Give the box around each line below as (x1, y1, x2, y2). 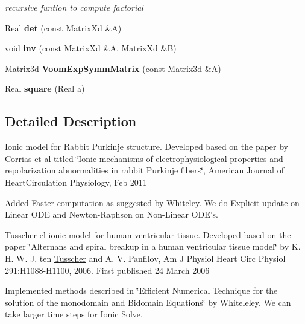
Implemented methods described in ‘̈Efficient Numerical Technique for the (5, 284, 278, 297)
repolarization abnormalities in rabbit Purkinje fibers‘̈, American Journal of (5, 164, 284, 177)
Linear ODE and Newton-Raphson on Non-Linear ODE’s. (5, 208, 218, 221)
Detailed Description (5, 112, 137, 131)
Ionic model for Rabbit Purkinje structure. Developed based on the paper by (5, 140, 288, 153)
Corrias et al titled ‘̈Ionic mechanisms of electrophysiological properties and (5, 152, 283, 164)
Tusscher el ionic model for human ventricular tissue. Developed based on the (5, 228, 291, 241)
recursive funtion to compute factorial (5, 1, 143, 13)
